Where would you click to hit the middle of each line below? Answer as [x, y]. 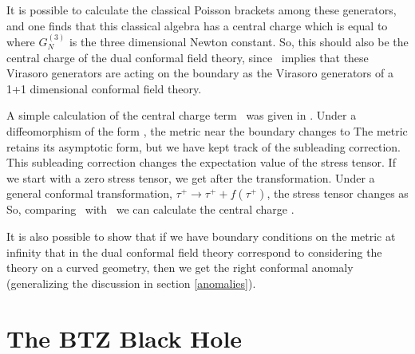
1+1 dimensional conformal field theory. [104, 88]
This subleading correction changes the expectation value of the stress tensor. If [201, 162]
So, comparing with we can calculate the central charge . [150, 209]
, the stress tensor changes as [338, 193]
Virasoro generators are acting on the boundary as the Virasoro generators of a [200, 73]
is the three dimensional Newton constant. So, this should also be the [239, 41]
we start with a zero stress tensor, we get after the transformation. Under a [191, 177]
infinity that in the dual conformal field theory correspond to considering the [194, 252]
